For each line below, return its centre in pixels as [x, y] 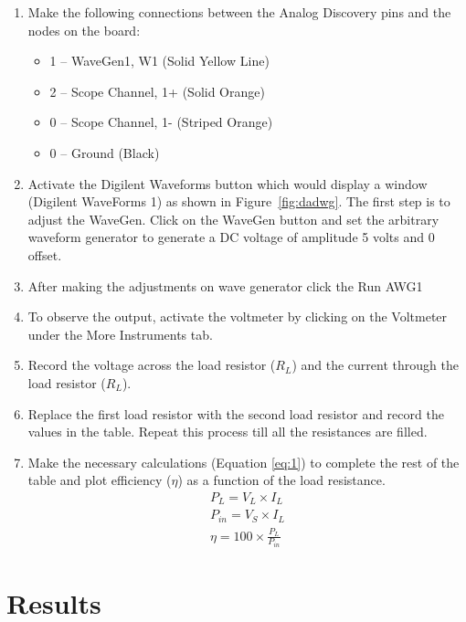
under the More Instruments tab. [120, 334]
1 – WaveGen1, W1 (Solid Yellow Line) [159, 61]
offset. [45, 254]
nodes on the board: [84, 30]
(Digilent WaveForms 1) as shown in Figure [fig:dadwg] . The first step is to [239, 201]
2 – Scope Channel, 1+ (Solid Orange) [157, 91]
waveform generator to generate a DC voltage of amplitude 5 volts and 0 [231, 237]
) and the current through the [375, 365]
